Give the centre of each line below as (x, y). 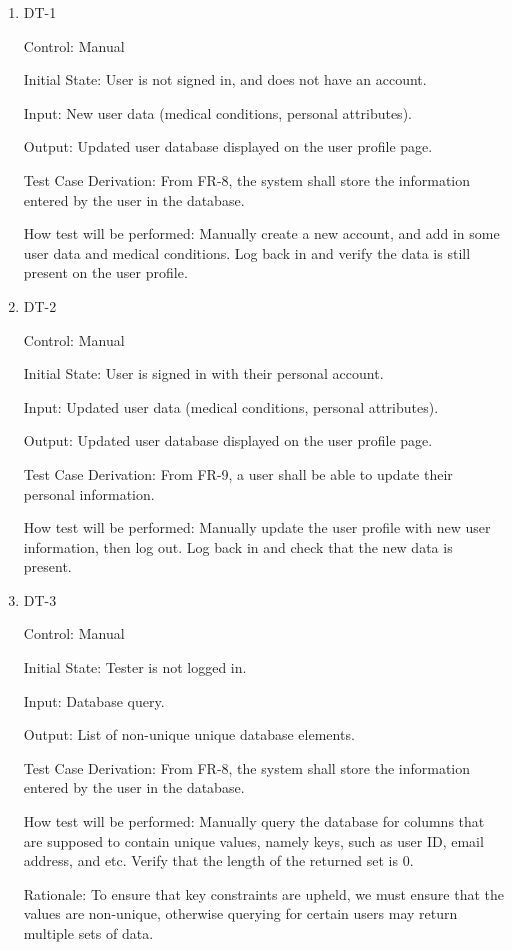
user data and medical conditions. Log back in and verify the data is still (247, 252)
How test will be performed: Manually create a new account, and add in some (261, 233)
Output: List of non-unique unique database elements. (189, 734)
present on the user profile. (105, 272)
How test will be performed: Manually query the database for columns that (254, 821)
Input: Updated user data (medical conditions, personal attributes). (231, 406)
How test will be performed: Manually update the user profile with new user (257, 527)
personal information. (89, 493)
